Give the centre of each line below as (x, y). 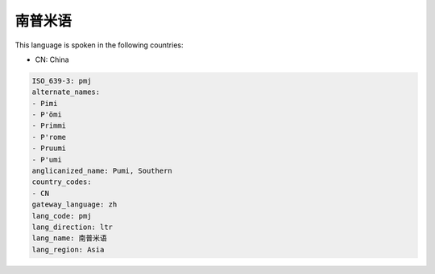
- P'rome (49, 137)
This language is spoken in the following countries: (99, 45)
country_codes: (62, 182)
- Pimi (45, 103)
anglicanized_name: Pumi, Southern (102, 171)
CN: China (52, 59)
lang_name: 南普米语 (70, 238)
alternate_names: (66, 92)
